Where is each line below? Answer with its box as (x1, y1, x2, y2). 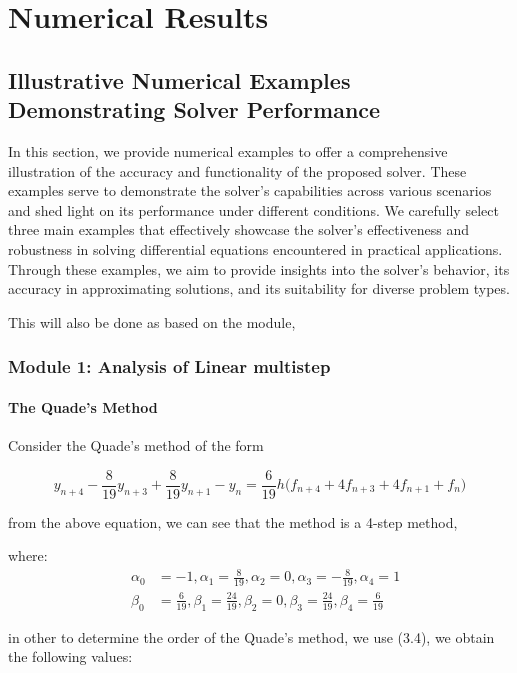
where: (8, 545, 48, 566)
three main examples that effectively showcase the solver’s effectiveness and (8, 219, 469, 240)
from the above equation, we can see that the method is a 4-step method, (8, 511, 458, 532)
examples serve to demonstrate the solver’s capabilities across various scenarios (8, 180, 492, 201)
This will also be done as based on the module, (8, 311, 296, 332)
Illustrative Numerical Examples (8, 64, 351, 95)
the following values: (8, 646, 133, 667)
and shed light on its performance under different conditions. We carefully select (8, 199, 499, 220)
